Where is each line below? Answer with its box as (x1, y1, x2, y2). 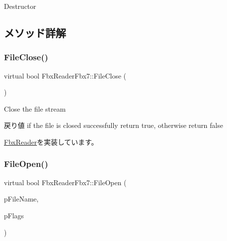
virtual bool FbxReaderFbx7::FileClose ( (4, 70, 127, 80)
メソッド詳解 (4, 25, 66, 40)
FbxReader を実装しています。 (4, 136, 98, 147)
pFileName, (4, 194, 39, 204)
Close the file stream (4, 103, 66, 114)
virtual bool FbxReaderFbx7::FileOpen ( (4, 177, 127, 187)
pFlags (4, 210, 24, 220)
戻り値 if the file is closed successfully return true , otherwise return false (4, 120, 223, 130)
